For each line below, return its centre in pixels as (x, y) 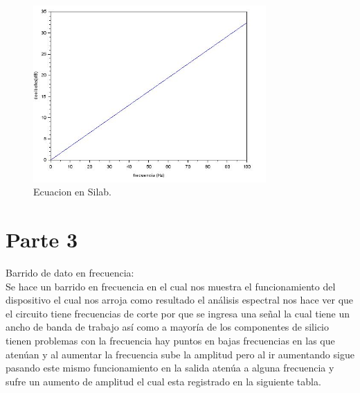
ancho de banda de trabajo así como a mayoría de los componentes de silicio (168, 327)
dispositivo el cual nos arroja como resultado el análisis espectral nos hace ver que (180, 300)
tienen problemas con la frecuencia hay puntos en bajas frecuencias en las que (170, 341)
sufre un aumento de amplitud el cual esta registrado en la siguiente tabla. (163, 381)
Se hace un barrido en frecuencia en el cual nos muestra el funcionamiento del (171, 286)
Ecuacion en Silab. (72, 192)
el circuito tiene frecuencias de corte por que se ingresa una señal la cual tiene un (178, 313)
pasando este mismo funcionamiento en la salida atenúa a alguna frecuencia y (170, 368)
